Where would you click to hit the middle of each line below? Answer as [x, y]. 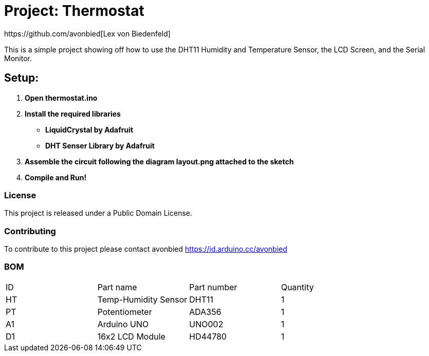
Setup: [22, 78]
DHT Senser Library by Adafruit [100, 145]
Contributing [30, 231]
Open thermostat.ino [61, 98]
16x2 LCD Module [131, 336]
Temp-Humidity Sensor [142, 299]
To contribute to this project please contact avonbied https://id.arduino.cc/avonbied [146, 249]
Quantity [297, 287]
